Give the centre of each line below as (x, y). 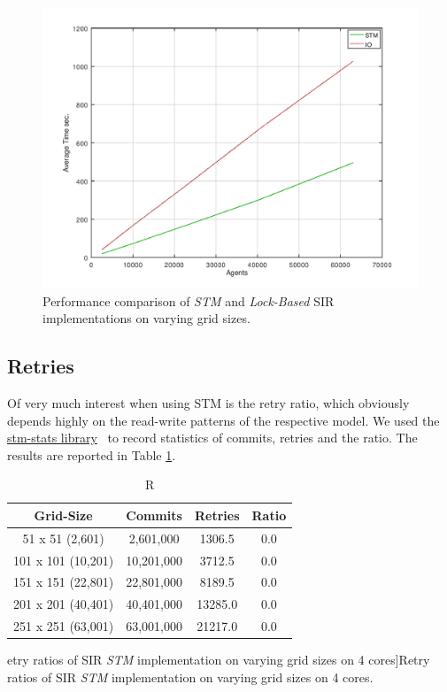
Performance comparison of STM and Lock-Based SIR (189, 300)
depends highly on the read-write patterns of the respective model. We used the (223, 420)
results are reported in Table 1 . (92, 454)
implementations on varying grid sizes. (146, 318)
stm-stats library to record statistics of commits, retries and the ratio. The (212, 438)
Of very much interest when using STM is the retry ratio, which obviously (208, 402)
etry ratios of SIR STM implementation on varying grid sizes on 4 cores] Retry (219, 660)
